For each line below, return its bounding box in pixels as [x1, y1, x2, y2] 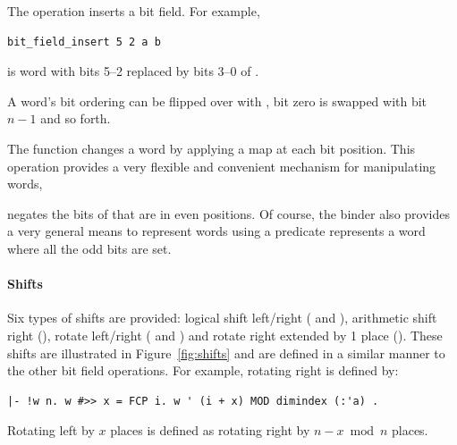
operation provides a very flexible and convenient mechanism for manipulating [7, 156, 436, 175]
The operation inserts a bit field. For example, [7, 2, 260, 20]
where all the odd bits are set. [7, 239, 172, 257]
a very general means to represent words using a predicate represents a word [7, 222, 426, 240]
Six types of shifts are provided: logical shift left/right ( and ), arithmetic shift [7, 308, 437, 327]
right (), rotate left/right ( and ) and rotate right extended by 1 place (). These [7, 325, 443, 344]
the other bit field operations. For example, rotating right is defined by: [7, 361, 399, 380]
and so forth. [40, 109, 111, 128]
